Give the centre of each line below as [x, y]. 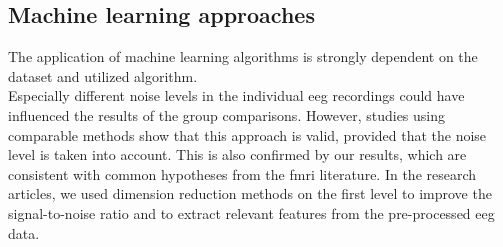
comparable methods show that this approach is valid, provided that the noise [247, 134]
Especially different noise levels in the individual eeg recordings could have [236, 95]
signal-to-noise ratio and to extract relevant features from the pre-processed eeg [251, 212]
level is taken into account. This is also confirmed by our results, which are [237, 154]
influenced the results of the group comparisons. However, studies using [227, 114]
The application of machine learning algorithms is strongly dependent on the [243, 56]
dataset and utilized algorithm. [103, 75]
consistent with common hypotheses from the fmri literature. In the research [242, 173]
